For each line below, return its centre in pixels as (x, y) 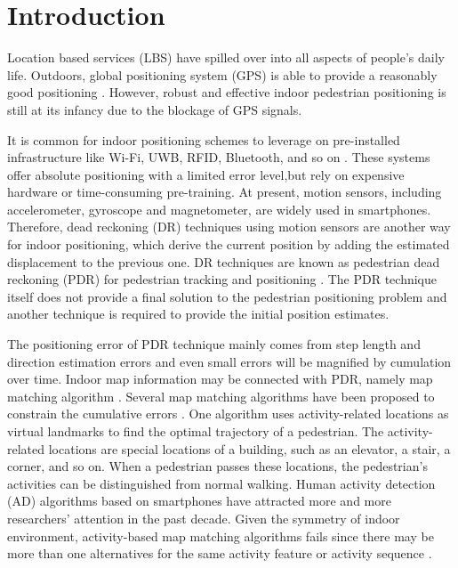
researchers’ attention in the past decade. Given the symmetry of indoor (204, 518)
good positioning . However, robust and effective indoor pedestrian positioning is (227, 92)
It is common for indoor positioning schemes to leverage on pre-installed (204, 139)
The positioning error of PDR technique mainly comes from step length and (214, 344)
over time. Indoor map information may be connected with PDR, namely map (220, 379)
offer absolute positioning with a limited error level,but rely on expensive (206, 174)
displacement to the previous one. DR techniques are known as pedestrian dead (224, 261)
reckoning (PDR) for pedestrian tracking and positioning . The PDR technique (222, 279)
